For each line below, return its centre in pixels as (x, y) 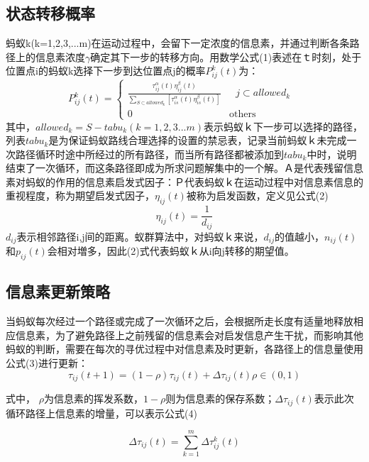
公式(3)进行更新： (47, 363)
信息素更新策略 (58, 291)
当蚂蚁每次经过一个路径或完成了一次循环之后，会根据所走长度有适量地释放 (180, 321)
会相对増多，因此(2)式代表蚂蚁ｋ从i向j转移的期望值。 (171, 251)
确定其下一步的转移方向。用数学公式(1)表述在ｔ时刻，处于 (226, 56)
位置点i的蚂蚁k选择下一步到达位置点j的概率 (106, 71)
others (242, 115)
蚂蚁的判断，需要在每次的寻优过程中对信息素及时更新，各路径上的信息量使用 (184, 349)
